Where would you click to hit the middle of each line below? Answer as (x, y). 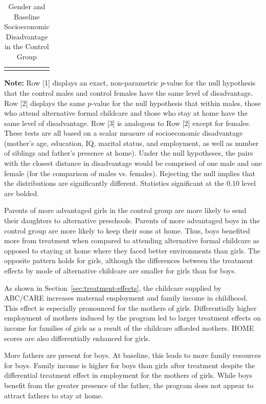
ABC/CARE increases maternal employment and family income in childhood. (126, 298)
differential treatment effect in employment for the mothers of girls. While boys (128, 375)
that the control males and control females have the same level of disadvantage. (129, 92)
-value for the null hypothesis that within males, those (176, 103)
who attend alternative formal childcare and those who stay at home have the (126, 113)
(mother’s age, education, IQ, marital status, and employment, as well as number (131, 143)
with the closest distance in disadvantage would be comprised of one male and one (133, 163)
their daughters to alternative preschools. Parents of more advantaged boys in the (132, 220)
